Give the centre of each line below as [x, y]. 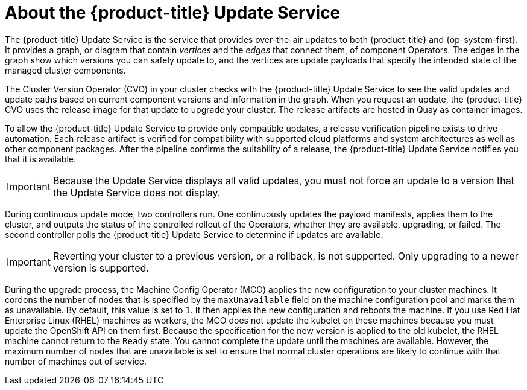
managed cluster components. [65, 70]
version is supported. [101, 268]
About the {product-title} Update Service [173, 13]
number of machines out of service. [76, 361]
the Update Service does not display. [137, 192]
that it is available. [40, 159]
